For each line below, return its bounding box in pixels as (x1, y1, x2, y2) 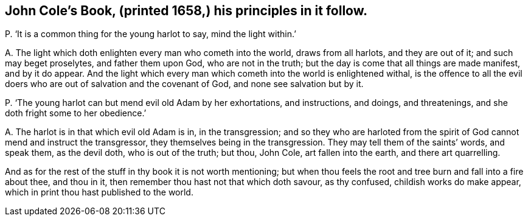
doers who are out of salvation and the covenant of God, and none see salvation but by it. (5, 79, 364, 89)
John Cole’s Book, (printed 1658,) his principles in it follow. (5, 3, 367, 18)
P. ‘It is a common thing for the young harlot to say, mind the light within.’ (5, 29, 296, 40)
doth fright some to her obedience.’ (5, 108, 147, 119)
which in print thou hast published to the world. (5, 187, 193, 198)
